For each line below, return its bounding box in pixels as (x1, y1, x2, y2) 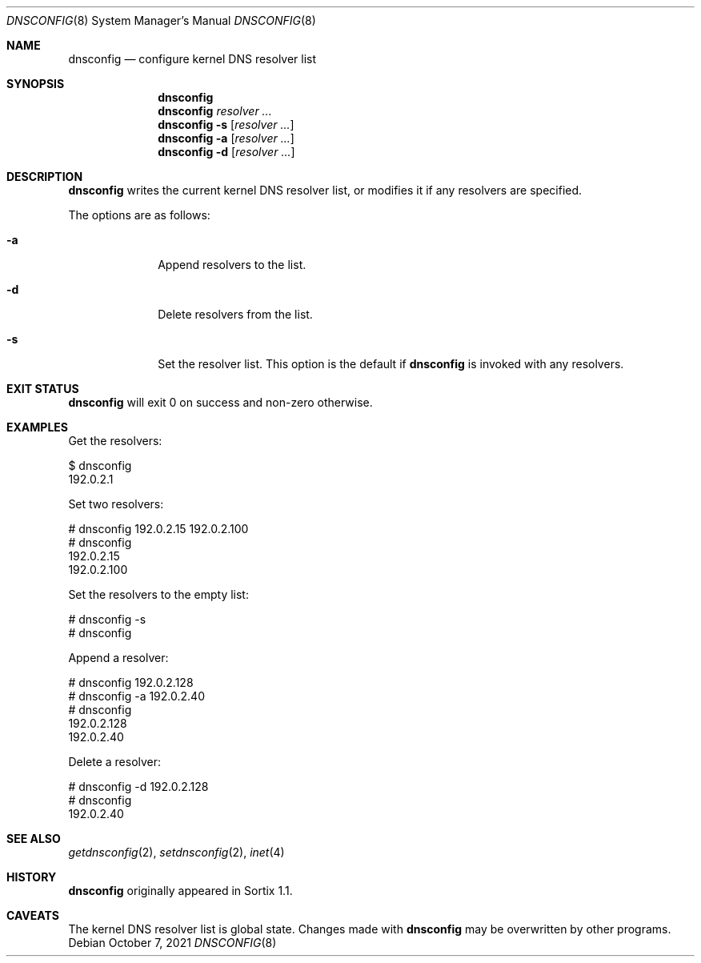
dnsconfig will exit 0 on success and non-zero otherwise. (68, 395, 373, 409)
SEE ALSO (6, 832, 61, 845)
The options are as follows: (68, 208, 210, 222)
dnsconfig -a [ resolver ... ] (158, 131, 294, 145)
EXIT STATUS (6, 382, 79, 395)
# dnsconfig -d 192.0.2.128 (68, 780, 209, 793)
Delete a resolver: (68, 755, 162, 768)
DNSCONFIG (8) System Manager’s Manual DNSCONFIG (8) (6, 14, 316, 27)
